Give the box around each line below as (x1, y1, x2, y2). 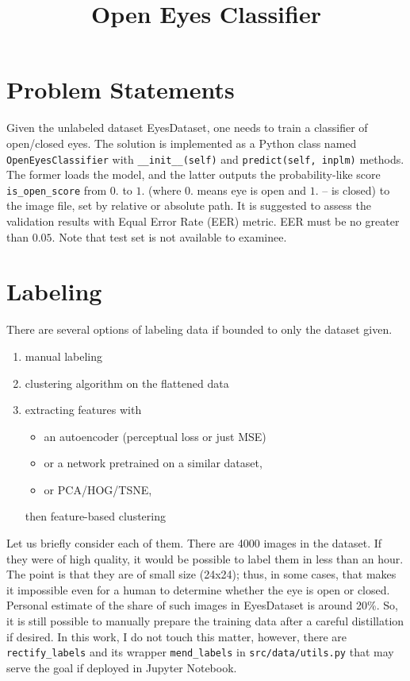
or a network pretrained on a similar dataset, (44, 455, 262, 471)
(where (148, 181, 182, 198)
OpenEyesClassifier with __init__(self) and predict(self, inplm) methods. (6, 150, 404, 167)
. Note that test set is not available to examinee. (52, 228, 287, 245)
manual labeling (25, 347, 103, 364)
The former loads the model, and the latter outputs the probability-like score (6, 166, 381, 183)
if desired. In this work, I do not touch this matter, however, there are (6, 628, 347, 644)
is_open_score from (6, 181, 107, 198)
